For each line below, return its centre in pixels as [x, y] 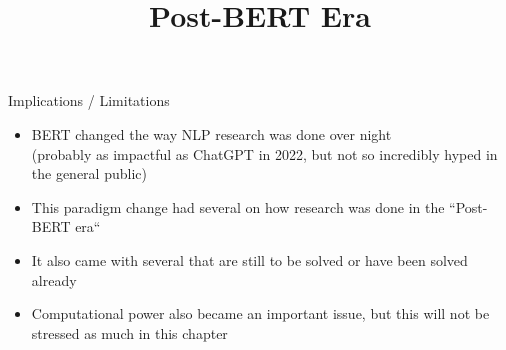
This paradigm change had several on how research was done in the [238, 206]
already [54, 279]
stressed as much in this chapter [129, 332]
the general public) [89, 173]
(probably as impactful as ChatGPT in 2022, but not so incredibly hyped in [264, 153]
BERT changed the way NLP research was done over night [211, 133]
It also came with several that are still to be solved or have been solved [249, 259]
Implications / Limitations [89, 100]
